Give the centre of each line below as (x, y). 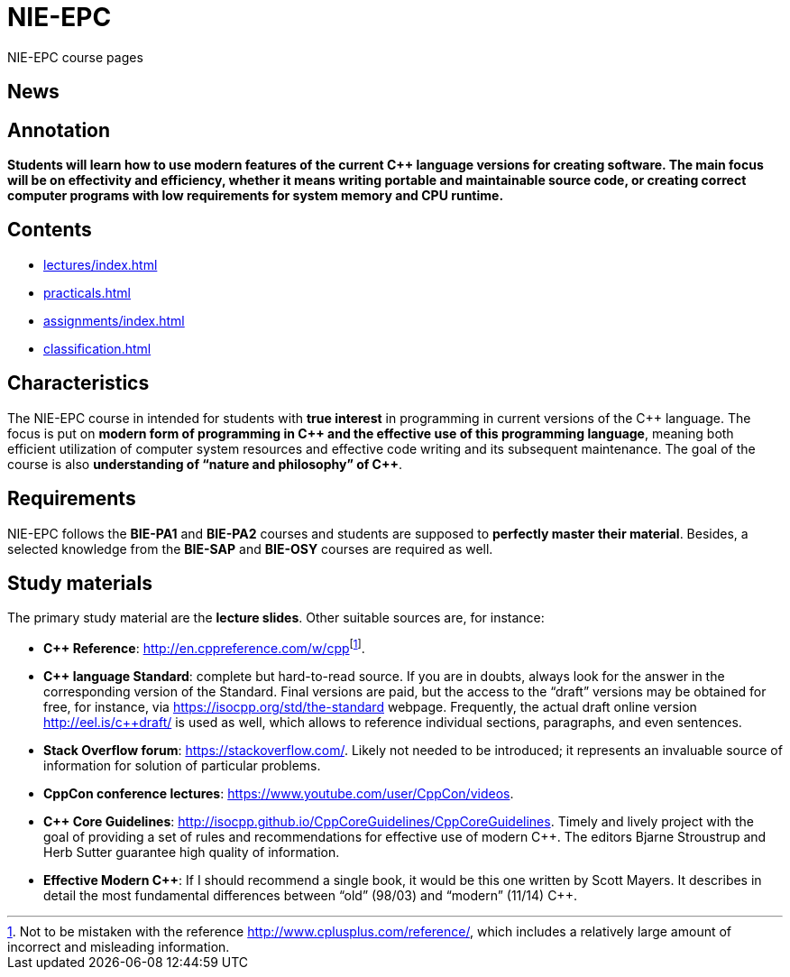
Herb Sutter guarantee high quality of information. (192, 853)
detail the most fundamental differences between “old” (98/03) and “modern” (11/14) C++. (310, 896)
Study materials (80, 583)
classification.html (97, 348)
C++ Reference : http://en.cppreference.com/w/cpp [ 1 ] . (204, 647)
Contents (50, 230)
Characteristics (78, 383)
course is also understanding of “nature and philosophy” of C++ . (205, 464)
